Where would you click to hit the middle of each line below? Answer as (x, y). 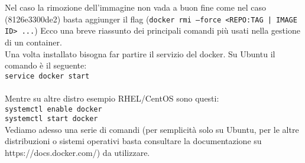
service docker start (47, 76)
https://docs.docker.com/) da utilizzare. (77, 153)
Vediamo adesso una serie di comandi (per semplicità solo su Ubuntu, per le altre (152, 129)
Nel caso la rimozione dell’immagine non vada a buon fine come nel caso (135, 7)
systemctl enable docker (53, 109)
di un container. (33, 42)
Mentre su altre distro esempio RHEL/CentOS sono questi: (112, 98)
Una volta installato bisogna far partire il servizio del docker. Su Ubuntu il (140, 53)
